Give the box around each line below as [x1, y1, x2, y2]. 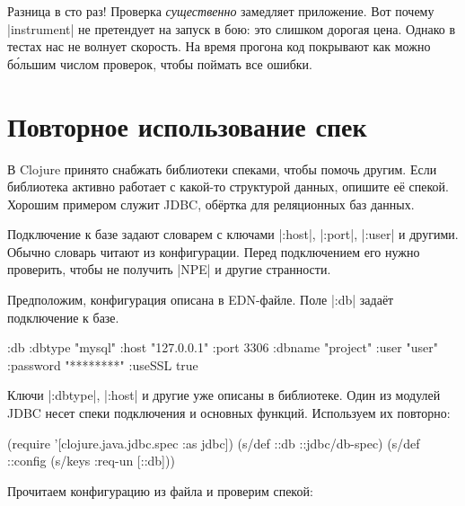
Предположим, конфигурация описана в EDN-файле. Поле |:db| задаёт [7, 290, 394, 309]
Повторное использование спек [7, 107, 367, 144]
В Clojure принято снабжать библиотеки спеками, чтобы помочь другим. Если [7, 159, 437, 178]
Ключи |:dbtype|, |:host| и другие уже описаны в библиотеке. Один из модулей [7, 386, 441, 404]
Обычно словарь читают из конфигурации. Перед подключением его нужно [7, 242, 420, 261]
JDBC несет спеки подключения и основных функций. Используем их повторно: [7, 404, 451, 422]
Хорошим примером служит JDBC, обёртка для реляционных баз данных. [7, 194, 415, 213]
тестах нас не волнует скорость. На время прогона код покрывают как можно [7, 37, 431, 56]
